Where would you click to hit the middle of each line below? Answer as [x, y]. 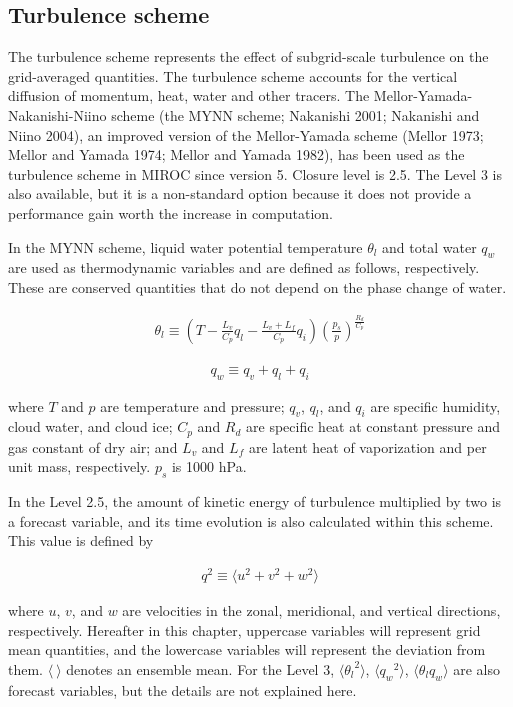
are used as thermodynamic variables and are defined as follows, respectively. [244, 267]
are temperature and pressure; [192, 405]
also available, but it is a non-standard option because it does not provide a [240, 193]
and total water [429, 246]
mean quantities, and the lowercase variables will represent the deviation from [247, 649]
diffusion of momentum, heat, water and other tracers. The [189, 95]
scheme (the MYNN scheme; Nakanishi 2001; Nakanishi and [295, 114]
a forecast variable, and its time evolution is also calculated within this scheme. [251, 520]
